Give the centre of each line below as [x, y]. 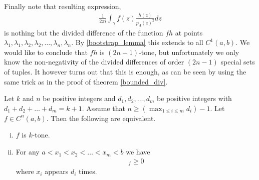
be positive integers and [79, 98]
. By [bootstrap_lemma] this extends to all [137, 42]
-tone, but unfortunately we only [189, 52]
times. [88, 171]
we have [138, 152]
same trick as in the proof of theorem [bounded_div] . [86, 81]
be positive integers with [194, 98]
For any [28, 152]
